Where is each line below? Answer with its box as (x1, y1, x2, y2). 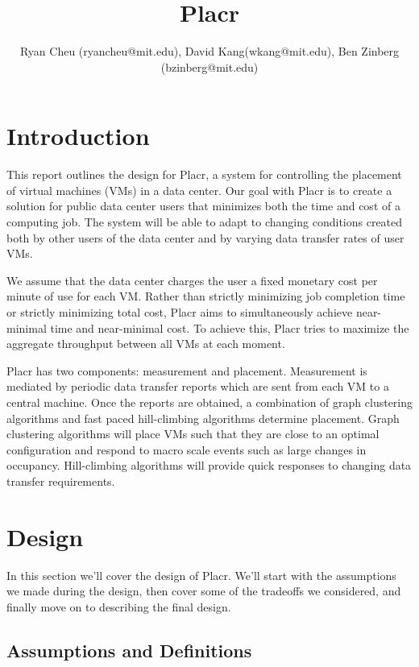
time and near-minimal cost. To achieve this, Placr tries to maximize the (50, 319, 409, 336)
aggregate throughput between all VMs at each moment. (6, 335, 285, 352)
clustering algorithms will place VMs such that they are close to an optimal (6, 425, 380, 442)
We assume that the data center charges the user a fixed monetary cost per (6, 271, 378, 288)
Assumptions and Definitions (6, 637, 252, 662)
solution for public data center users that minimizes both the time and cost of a (6, 197, 400, 214)
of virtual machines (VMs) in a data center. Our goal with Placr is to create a (6, 181, 392, 198)
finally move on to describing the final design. (6, 598, 231, 615)
